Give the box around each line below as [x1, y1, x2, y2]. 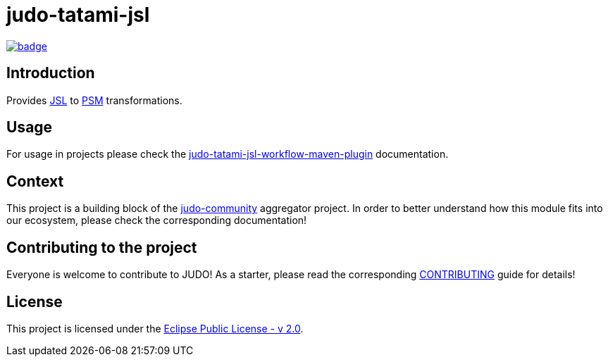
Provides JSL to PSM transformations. [6, 94, 182, 106]
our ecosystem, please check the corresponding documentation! [6, 214, 307, 227]
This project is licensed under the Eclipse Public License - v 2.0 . [6, 322, 304, 335]
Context [6, 172, 64, 190]
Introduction [6, 64, 95, 82]
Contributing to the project [6, 238, 197, 256]
